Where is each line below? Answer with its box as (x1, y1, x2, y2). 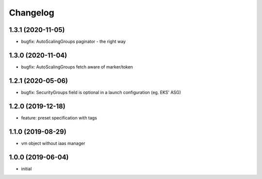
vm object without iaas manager (21, 140, 85, 146)
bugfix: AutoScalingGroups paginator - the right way (21, 39, 126, 45)
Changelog (9, 7, 54, 18)
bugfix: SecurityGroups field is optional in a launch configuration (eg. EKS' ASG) (21, 89, 181, 95)
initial (21, 165, 32, 172)
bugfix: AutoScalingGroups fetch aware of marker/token (21, 64, 133, 70)
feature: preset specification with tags (21, 114, 97, 121)
